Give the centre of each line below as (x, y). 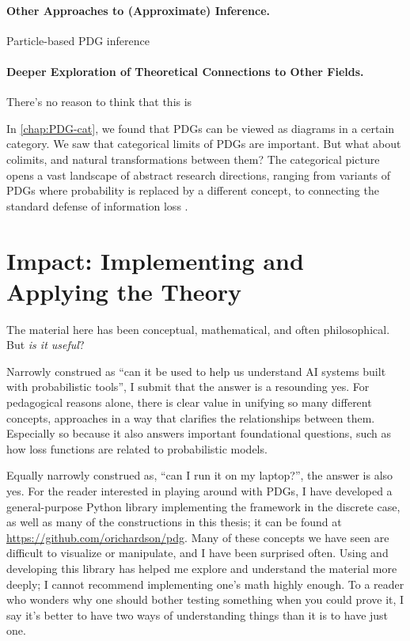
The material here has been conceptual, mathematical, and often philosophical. (198, 329)
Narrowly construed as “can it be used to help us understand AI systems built (196, 371)
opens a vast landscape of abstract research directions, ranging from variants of (198, 174)
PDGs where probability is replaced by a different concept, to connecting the (193, 190)
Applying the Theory (124, 291)
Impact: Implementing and (155, 260)
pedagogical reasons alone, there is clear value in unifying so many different (189, 402)
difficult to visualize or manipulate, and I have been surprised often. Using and (197, 553)
